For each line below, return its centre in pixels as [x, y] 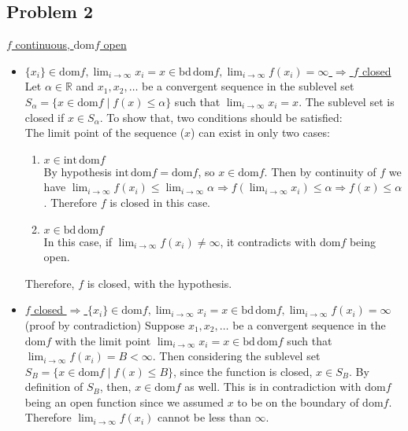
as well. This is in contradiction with [273, 387]
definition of [54, 387]
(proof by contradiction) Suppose [105, 324]
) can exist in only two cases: [260, 133]
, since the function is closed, [243, 371]
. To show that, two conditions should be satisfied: [221, 117]
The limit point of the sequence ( [105, 133]
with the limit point [103, 340]
